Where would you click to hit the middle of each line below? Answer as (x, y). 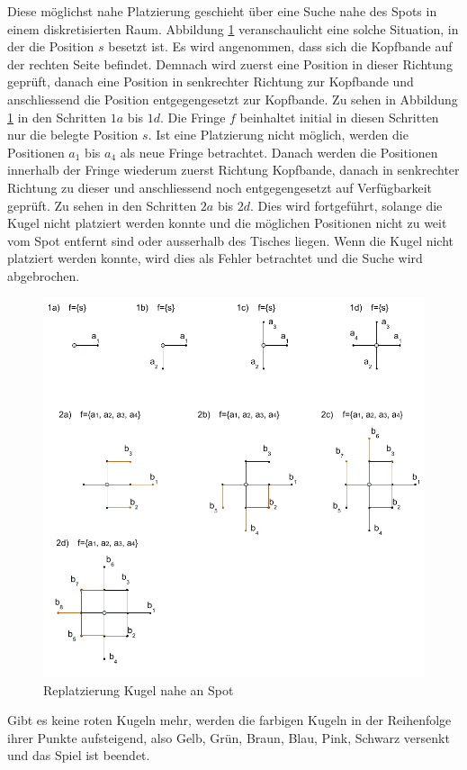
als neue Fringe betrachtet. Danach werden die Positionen (279, 152)
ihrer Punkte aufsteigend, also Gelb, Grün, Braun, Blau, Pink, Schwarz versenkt (229, 737)
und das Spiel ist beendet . (79, 755)
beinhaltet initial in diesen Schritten (339, 117)
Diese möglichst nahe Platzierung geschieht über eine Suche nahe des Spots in (222, 11)
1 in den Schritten (57, 117)
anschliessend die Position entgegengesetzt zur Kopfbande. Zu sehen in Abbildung (233, 99)
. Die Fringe (193, 117)
